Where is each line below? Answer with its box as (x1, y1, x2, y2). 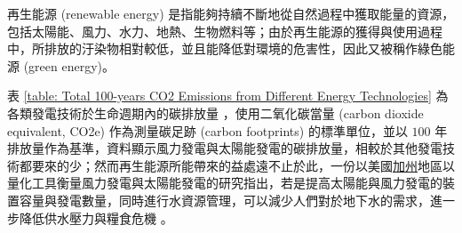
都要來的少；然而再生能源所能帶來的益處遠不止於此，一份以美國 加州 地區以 (19, 156, 455, 174)
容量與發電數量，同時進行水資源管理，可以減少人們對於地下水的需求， (19, 190, 430, 209)
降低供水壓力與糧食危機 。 (19, 208, 173, 227)
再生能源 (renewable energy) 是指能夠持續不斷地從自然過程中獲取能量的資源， (7, 4, 455, 22)
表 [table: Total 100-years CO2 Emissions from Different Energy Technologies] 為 (7, 86, 449, 105)
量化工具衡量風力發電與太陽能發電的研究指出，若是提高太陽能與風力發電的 (7, 173, 442, 192)
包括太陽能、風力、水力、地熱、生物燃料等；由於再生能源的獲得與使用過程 (7, 21, 442, 40)
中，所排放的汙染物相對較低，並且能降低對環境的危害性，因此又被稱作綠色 (7, 39, 442, 58)
